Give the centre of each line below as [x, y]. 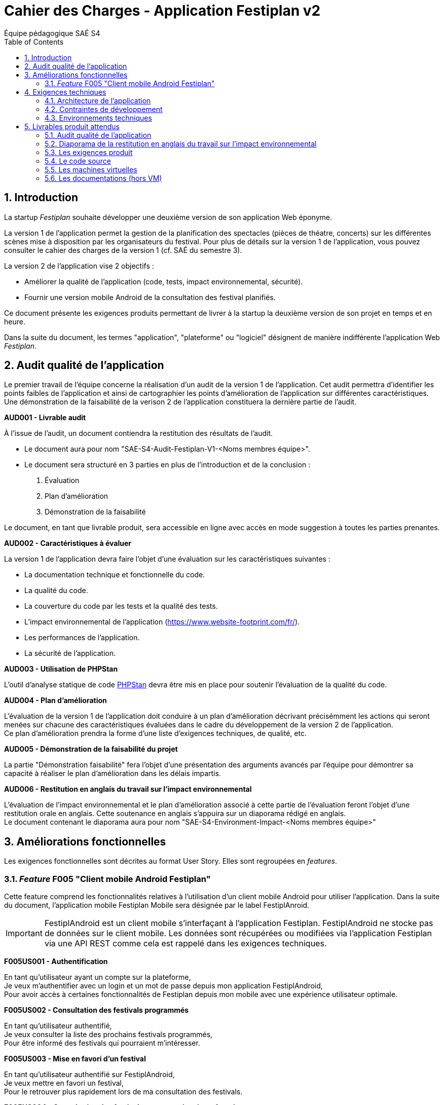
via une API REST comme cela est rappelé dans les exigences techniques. [186, 944]
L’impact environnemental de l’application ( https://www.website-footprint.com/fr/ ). [162, 622]
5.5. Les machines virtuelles [91, 169]
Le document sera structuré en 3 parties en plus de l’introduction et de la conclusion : [168, 465]
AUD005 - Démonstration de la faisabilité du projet [91, 749]
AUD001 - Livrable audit [45, 418]
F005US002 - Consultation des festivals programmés [97, 1010]
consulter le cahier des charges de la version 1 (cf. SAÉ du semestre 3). [123, 250]
